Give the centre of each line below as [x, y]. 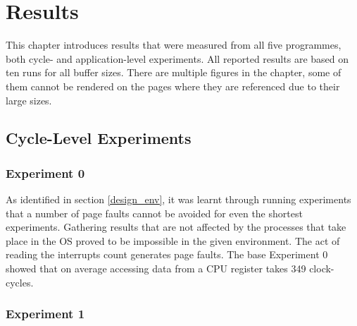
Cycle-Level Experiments [99, 138]
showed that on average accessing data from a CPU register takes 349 [156, 268]
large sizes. [29, 100]
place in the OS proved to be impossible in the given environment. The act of [173, 240]
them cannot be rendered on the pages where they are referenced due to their [173, 86]
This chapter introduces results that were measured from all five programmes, [174, 45]
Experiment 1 [45, 314]
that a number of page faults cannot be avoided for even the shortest [154, 213]
